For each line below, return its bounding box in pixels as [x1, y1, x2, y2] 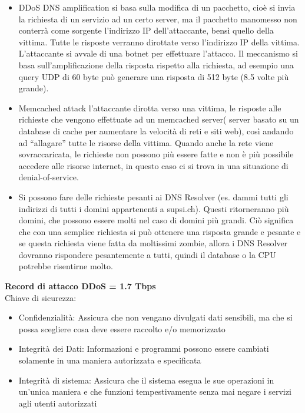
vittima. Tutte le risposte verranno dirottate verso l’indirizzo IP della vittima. [18, 35, 300, 48]
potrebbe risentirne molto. [18, 260, 113, 272]
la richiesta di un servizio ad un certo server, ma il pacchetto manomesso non [18, 12, 297, 25]
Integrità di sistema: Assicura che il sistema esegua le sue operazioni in [18, 374, 274, 386]
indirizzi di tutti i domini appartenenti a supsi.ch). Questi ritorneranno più [18, 202, 289, 214]
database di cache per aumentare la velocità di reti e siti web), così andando [18, 124, 294, 137]
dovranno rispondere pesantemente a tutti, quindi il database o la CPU [18, 248, 276, 260]
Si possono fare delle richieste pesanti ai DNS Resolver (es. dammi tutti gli [18, 190, 289, 203]
